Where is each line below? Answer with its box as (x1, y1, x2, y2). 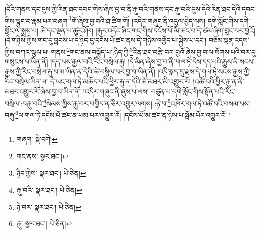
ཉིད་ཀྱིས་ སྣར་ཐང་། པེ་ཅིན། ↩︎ (16, 168, 86, 178)
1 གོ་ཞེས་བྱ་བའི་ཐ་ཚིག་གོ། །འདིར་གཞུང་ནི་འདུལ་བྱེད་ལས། (69, 14, 206, 26)
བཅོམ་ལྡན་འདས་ (208, 35, 249, 45)
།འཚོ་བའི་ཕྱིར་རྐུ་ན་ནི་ (193, 76, 244, 87)
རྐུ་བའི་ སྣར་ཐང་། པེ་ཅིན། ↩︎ (16, 184, 82, 195)
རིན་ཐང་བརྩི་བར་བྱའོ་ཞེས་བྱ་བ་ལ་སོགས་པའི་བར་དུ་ (133, 46, 257, 57)
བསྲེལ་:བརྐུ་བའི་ (5, 98, 44, 108)
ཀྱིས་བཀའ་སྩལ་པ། (5, 46, 49, 57)
